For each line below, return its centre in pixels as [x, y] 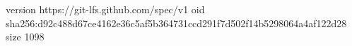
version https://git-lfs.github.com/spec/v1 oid [105, 9]
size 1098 [25, 37]
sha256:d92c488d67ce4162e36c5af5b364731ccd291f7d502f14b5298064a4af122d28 [176, 23]
